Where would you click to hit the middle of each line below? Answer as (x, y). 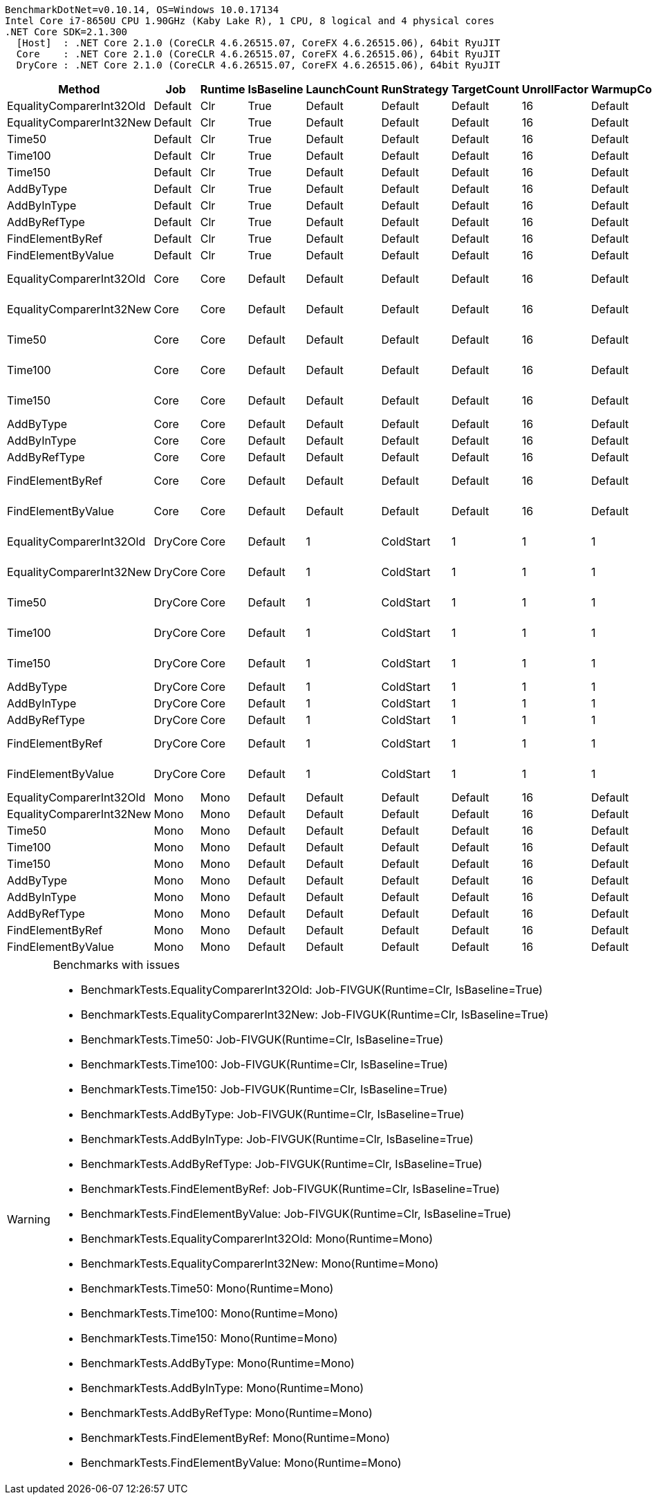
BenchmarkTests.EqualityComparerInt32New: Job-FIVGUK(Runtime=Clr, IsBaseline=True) (315, 1015)
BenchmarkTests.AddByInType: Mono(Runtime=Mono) (222, 1388)
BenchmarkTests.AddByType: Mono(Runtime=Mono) (217, 1363)
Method (79, 89)
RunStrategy (415, 89)
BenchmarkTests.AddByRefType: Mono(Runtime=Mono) (226, 1413)
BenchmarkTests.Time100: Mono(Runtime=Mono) (209, 1313)
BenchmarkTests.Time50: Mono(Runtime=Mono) (207, 1288)
